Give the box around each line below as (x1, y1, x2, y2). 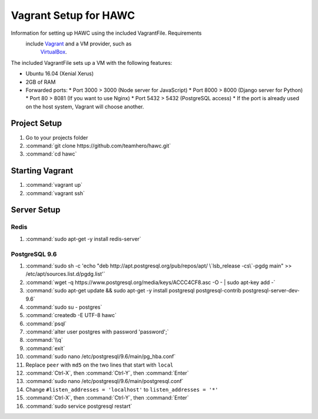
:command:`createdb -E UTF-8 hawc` (25, 312, 117, 319)
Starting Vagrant (11, 166, 74, 176)
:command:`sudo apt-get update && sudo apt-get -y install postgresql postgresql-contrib (25, 287, 241, 294)
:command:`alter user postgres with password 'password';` (25, 328, 169, 335)
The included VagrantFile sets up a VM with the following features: (11, 59, 173, 66)
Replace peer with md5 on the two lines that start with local (25, 361, 174, 368)
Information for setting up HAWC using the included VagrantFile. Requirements (11, 29, 202, 37)
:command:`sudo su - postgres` (25, 303, 102, 311)
